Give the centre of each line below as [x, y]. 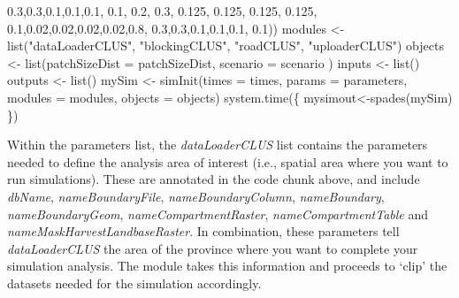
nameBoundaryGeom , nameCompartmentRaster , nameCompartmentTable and [218, 214]
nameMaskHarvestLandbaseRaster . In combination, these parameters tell [203, 231]
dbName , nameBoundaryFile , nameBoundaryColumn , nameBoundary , [196, 196]
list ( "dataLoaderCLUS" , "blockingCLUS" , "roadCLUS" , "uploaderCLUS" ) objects [226, 46]
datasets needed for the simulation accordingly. [134, 283]
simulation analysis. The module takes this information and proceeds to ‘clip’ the [227, 266]
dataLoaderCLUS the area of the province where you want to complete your [213, 248]
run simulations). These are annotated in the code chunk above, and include [214, 179]
